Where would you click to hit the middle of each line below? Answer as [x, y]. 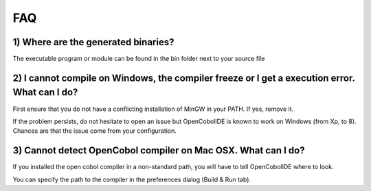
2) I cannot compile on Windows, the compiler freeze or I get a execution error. [184, 78]
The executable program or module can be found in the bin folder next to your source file [139, 59]
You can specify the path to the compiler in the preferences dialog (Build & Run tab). [132, 179]
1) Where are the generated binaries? [93, 42]
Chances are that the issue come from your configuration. [94, 131]
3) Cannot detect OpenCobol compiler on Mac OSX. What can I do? [159, 151]
